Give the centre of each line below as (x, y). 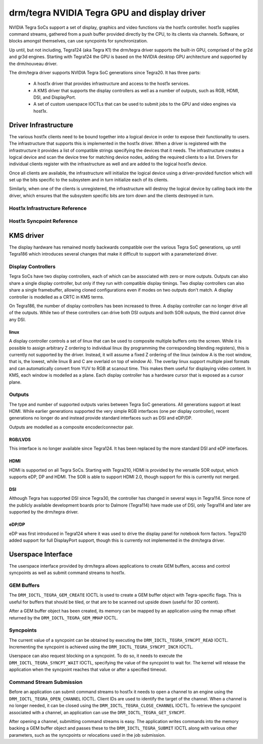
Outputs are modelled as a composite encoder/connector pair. (71, 427)
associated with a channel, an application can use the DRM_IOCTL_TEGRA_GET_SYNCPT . (97, 712)
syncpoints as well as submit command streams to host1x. (67, 573)
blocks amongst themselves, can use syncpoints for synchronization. (78, 41)
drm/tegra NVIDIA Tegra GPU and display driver (107, 13)
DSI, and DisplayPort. (55, 97)
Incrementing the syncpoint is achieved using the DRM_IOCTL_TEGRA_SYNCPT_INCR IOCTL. (101, 647)
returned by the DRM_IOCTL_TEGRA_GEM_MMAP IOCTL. (64, 617)
